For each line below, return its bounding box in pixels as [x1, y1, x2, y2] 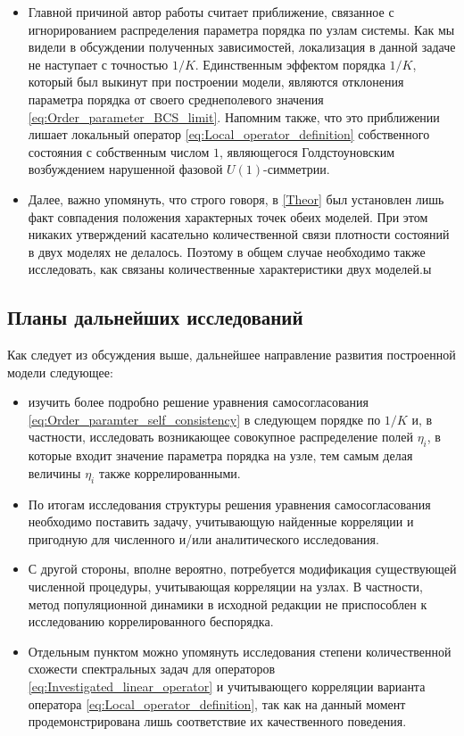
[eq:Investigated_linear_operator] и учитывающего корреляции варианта [28, 677, 426, 696]
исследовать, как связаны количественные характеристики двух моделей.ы [28, 260, 432, 278]
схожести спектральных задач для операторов [28, 659, 276, 678]
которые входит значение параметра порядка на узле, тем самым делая [28, 446, 413, 465]
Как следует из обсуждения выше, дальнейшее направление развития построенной [7, 345, 456, 364]
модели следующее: [7, 362, 113, 381]
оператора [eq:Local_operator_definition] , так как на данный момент [28, 694, 406, 713]
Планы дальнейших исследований [7, 303, 303, 331]
